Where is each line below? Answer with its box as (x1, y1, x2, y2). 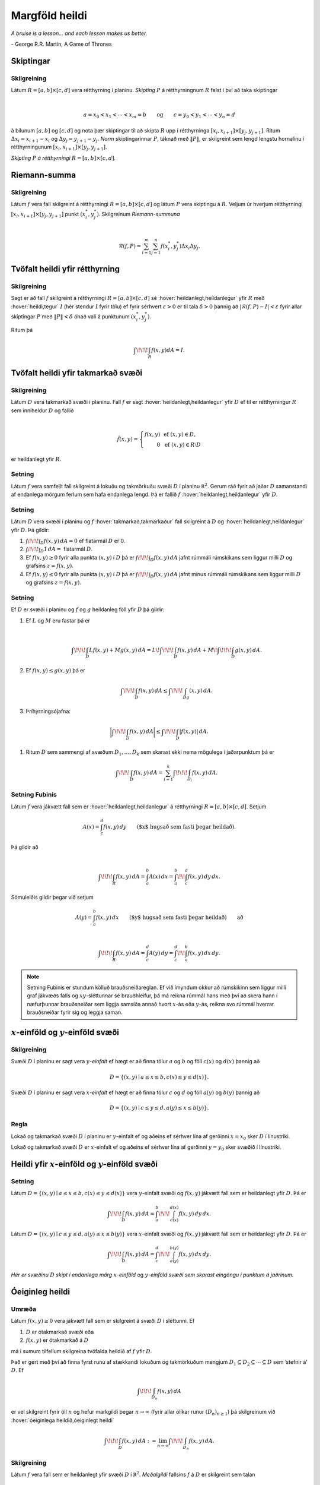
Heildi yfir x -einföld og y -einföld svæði (11, 1159, 158, 1170)
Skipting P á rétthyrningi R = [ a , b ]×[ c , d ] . (11, 154, 116, 162)
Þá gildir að (11, 843, 39, 851)
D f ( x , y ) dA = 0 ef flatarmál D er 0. (40, 538, 126, 546)
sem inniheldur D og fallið (11, 407, 74, 414)
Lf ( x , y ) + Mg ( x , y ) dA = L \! (89, 646, 160, 653)
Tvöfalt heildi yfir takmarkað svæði (11, 368, 143, 378)
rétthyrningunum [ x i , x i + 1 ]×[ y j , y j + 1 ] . (11, 143, 107, 152)
